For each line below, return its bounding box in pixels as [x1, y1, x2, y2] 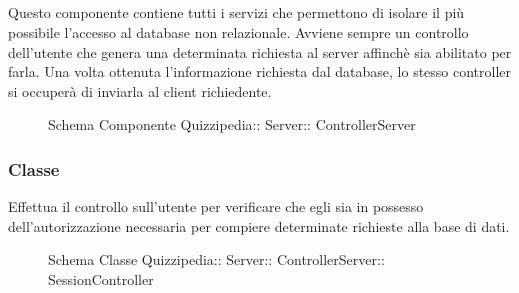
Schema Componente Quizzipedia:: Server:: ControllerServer [48, 114, 416, 135]
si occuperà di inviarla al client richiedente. [8, 80, 272, 101]
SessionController [48, 268, 154, 289]
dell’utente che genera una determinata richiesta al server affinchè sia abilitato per [8, 41, 512, 62]
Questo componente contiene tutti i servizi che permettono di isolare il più [8, 2, 465, 23]
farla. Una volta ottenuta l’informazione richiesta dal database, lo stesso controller [8, 61, 512, 82]
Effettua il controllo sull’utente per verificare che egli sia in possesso [8, 196, 424, 217]
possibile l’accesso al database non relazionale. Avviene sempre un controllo [8, 21, 469, 42]
